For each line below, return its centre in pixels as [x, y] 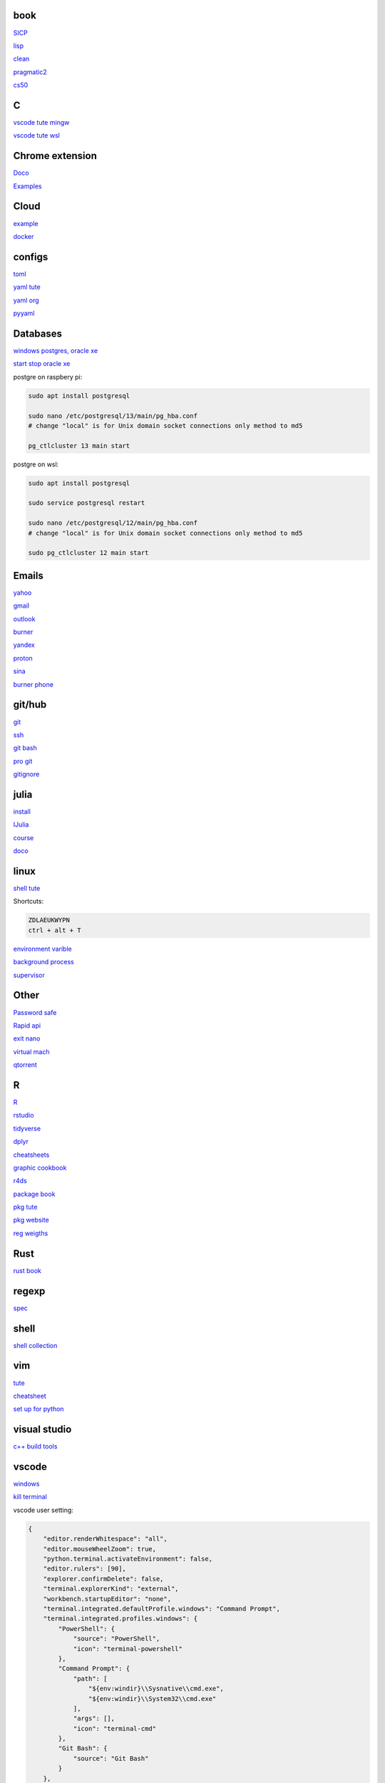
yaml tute [27, 287]
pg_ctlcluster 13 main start [79, 445]
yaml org [26, 300]
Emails [29, 575]
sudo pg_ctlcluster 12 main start [88, 553]
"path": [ [90, 1679]
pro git [23, 761]
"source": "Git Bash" [111, 1758]
